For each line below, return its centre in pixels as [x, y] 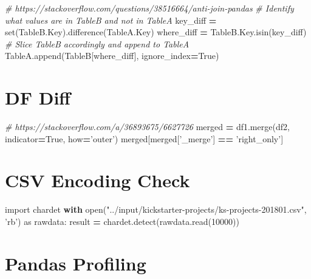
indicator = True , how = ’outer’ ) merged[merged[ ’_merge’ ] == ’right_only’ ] [144, 138]
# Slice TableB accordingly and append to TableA [97, 43]
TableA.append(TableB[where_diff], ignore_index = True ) [112, 56]
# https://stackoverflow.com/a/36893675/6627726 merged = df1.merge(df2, [147, 127]
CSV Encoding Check [97, 180]
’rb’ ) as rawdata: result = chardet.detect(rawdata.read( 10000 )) [122, 221]
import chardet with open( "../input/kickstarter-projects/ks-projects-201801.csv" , [156, 209]
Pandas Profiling [76, 263]
